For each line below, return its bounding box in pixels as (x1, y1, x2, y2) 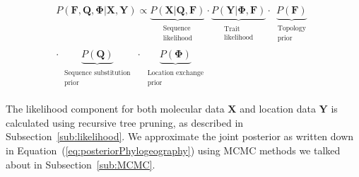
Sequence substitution (64, 69, 131, 77)
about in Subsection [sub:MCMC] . (6, 156, 155, 171)
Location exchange (147, 69, 204, 77)
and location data (240, 101, 316, 116)
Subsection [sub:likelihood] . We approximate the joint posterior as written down (6, 129, 354, 144)
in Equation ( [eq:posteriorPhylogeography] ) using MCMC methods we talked (6, 143, 341, 158)
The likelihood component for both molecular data (6, 101, 225, 116)
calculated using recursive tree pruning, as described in (6, 115, 244, 130)
